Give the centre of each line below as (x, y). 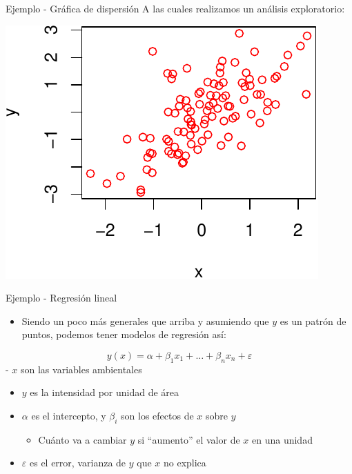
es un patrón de (313, 320)
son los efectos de (157, 415)
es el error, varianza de (78, 463)
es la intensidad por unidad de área (105, 392)
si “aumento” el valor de (189, 439)
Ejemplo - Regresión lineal (61, 298)
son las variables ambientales (81, 369)
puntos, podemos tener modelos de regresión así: (124, 334)
